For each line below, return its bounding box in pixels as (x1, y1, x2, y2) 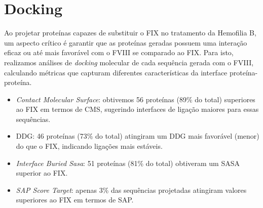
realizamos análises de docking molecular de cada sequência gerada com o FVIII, (4, 57, 254, 67)
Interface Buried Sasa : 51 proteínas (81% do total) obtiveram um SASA (16, 157, 240, 168)
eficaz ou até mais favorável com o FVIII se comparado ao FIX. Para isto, (4, 47, 234, 58)
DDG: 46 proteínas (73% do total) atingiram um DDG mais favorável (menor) (16, 131, 259, 141)
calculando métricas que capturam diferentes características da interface (4, 67, 228, 77)
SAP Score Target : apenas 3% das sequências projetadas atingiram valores (16, 184, 247, 195)
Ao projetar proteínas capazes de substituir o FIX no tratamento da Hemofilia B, (4, 27, 256, 38)
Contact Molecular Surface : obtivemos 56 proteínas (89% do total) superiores (16, 94, 255, 104)
